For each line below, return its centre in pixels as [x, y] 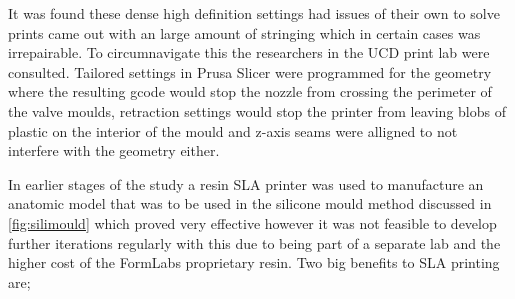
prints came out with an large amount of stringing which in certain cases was [244, 32]
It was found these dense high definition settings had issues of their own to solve [254, 13]
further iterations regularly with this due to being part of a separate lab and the [254, 242]
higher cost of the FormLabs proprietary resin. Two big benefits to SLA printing [254, 262]
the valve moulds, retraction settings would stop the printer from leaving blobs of [257, 110]
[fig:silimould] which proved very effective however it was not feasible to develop [252, 222]
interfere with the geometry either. [114, 150]
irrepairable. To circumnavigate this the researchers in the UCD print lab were [249, 52]
